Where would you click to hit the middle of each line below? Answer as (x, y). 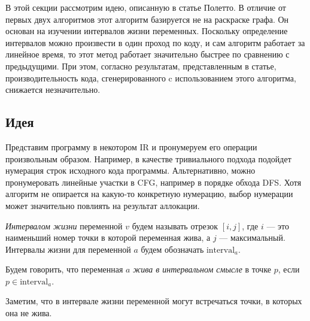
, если (289, 269)
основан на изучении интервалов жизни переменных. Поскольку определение (147, 31)
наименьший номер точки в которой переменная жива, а (108, 237)
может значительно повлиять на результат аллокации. (103, 205)
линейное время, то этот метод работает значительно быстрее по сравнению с (148, 54)
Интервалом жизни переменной (64, 225)
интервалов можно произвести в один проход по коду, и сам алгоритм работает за (155, 42)
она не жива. (29, 313)
